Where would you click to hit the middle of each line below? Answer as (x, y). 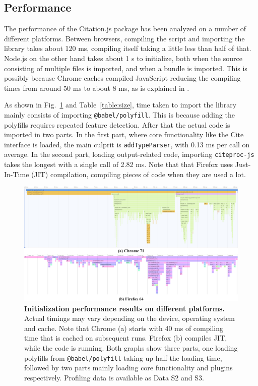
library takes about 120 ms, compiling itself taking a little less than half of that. (128, 48)
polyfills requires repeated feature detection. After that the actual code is (117, 124)
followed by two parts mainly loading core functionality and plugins (128, 368)
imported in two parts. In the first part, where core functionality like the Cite (124, 134)
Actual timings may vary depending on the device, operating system (130, 318)
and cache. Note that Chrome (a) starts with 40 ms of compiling (124, 328)
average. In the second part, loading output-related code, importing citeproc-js (129, 154)
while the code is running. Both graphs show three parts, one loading (131, 348)
